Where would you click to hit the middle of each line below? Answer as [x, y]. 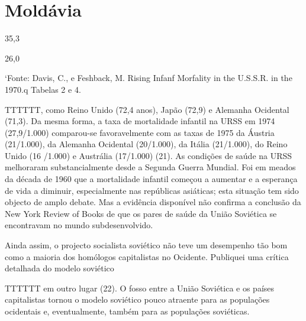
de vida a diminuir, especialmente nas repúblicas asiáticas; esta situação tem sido [152, 190]
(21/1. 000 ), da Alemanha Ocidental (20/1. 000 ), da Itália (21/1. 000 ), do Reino [146, 144]
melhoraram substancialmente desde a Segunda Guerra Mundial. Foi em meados [150, 167]
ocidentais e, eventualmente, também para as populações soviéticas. [127, 311]
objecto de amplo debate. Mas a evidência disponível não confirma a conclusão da [153, 202]
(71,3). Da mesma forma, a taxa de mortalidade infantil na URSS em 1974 [140, 121]
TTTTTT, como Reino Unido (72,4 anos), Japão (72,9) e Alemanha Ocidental [147, 109]
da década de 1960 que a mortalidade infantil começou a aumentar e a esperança [151, 179]
